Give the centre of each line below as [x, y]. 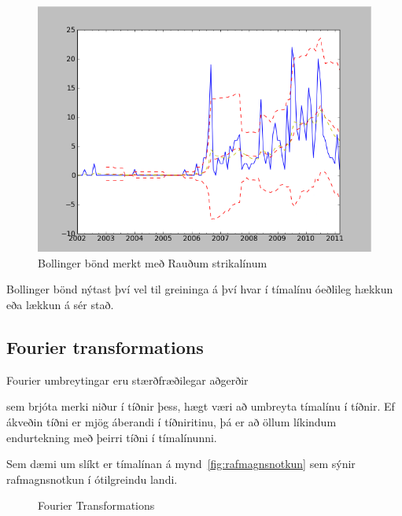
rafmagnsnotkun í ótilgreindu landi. [92, 479]
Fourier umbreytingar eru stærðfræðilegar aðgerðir [127, 380]
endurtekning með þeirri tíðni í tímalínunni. [112, 437]
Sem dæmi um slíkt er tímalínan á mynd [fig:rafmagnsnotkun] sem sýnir [181, 464]
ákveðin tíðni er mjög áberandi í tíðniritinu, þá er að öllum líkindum [171, 421]
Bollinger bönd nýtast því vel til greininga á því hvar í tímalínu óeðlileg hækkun [200, 289]
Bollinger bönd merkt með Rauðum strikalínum [153, 262]
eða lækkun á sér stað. [60, 304]
